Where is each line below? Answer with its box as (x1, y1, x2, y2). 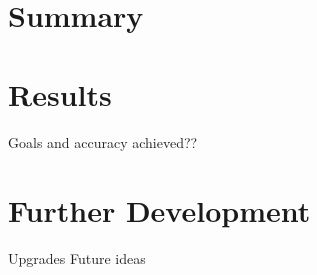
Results (8, 73, 112, 114)
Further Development (8, 190, 311, 231)
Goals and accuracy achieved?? (8, 131, 198, 152)
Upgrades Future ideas (8, 248, 146, 269)
